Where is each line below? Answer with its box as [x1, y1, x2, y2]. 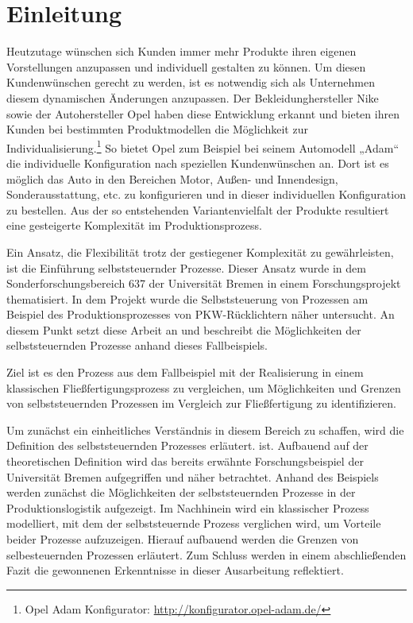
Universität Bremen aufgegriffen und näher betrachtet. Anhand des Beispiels [6, 468, 379, 485]
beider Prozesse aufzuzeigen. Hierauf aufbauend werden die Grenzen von [6, 531, 359, 547]
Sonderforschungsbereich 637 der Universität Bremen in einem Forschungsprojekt [6, 275, 401, 292]
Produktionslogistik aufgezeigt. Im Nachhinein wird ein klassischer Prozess [6, 499, 369, 516]
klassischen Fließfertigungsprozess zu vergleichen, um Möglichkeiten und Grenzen [6, 379, 401, 396]
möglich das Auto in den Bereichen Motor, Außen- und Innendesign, [6, 170, 338, 187]
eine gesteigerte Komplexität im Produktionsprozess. [6, 217, 262, 234]
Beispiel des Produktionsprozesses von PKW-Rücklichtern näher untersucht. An [6, 306, 395, 323]
